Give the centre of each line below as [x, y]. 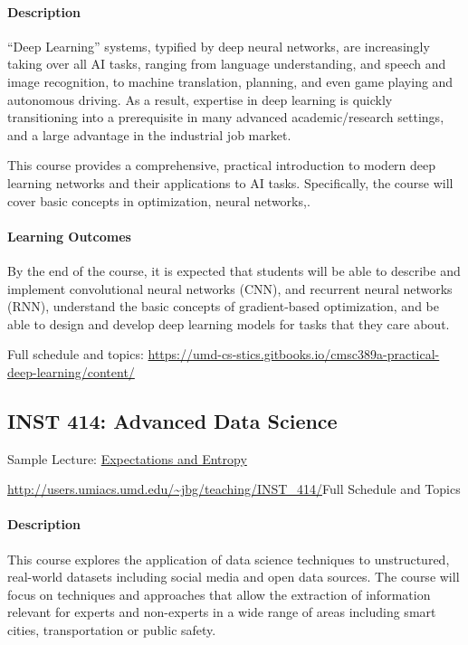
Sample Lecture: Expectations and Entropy [127, 458]
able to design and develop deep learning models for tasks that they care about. [229, 323]
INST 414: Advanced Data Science [172, 420]
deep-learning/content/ [71, 371]
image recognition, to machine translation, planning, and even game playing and [230, 81]
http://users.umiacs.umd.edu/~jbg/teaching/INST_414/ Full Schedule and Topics [234, 489]
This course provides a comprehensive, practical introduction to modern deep [222, 165]
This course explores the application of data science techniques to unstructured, [229, 559]
